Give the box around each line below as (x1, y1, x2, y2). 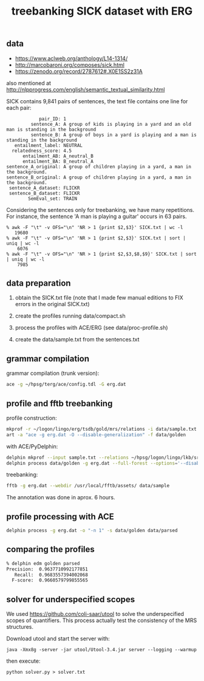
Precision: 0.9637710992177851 (6, 566, 88, 572)
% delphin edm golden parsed (6, 560, 80, 566)
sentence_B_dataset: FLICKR (8, 190, 80, 196)
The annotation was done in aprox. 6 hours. (6, 494, 115, 501)
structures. (6, 623, 33, 631)
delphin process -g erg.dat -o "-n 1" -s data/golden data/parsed (6, 527, 178, 534)
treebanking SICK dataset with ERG (11, 4, 193, 18)
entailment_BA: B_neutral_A (22, 158, 94, 165)
